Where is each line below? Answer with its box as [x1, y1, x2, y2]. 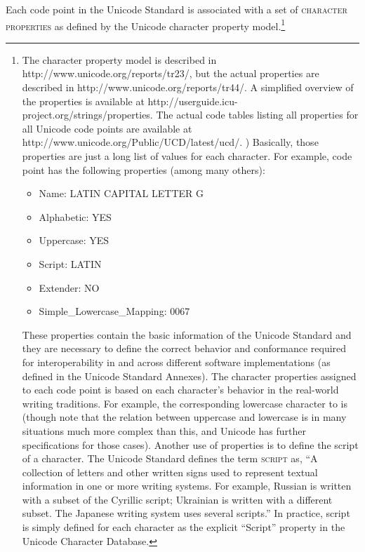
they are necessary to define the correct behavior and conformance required [22, 341, 347, 356]
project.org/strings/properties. [22, 107, 153, 122]
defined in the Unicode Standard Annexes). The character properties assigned [22, 368, 357, 383]
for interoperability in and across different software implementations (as [22, 354, 331, 369]
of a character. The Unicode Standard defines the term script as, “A [22, 451, 318, 466]
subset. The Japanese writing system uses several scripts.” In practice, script [22, 506, 350, 520]
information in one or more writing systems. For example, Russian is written [22, 478, 352, 493]
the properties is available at [22, 93, 145, 108]
